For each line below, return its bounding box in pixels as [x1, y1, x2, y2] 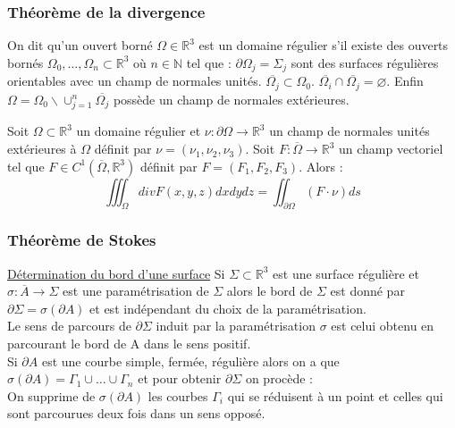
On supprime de [7, 386, 96, 405]
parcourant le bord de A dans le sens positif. [7, 334, 251, 353]
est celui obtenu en [331, 316, 434, 335]
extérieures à [7, 139, 77, 158]
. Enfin [386, 71, 424, 90]
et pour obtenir [138, 369, 222, 388]
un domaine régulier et [76, 122, 201, 140]
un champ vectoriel [338, 139, 443, 158]
